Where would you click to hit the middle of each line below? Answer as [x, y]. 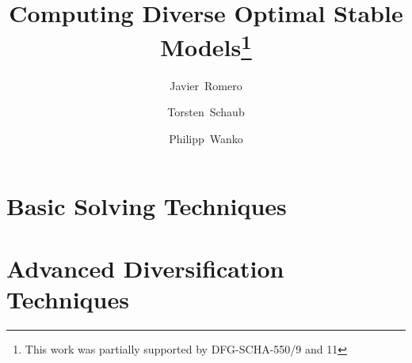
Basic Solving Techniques [147, 206]
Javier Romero [206, 85]
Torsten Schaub [206, 112]
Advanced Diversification [145, 268]
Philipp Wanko [206, 138]
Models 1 [206, 45]
